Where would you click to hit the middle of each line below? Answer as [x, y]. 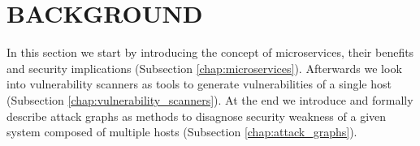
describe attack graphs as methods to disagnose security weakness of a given [197, 116]
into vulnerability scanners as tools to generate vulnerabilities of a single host [199, 84]
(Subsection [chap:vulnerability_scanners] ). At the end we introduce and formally [210, 99]
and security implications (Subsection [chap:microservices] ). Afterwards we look [204, 68]
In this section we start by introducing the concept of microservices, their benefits [210, 52]
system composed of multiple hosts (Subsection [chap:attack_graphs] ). [182, 132]
